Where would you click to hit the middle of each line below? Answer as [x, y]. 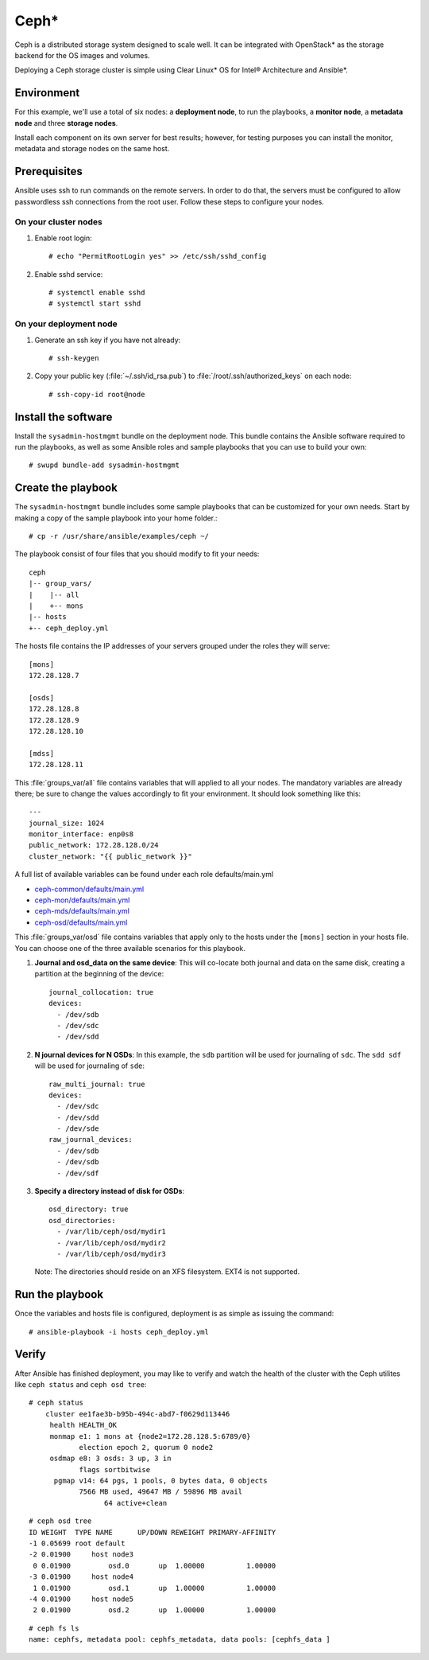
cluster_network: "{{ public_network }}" [110, 856]
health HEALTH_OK [83, 1425]
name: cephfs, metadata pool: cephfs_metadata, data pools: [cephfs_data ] [180, 1640]
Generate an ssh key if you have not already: [108, 340]
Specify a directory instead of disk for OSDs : [110, 1191]
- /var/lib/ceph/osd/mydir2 [112, 1243]
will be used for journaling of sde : [90, 1066]
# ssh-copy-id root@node [97, 394]
